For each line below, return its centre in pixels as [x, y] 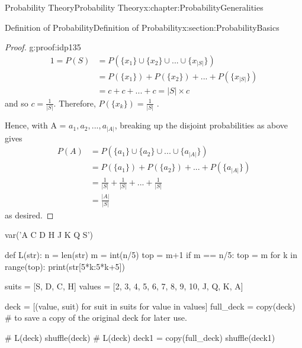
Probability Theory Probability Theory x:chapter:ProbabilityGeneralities [134, 7]
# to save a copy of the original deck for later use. [96, 318]
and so [17, 103]
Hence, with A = [36, 125]
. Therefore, [75, 103]
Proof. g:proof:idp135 [43, 47]
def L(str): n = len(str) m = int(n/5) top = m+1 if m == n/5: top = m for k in [151, 255]
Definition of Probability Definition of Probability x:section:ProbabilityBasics [142, 27]
